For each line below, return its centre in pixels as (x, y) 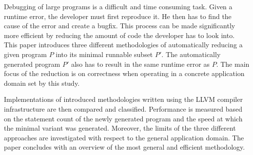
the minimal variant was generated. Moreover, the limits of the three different (120, 128)
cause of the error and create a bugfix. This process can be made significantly (120, 26)
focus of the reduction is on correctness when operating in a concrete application (124, 73)
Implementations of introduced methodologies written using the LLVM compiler (123, 99)
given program (25, 54)
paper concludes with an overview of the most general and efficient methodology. (125, 147)
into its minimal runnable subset (104, 54)
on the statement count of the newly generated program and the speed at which (123, 118)
